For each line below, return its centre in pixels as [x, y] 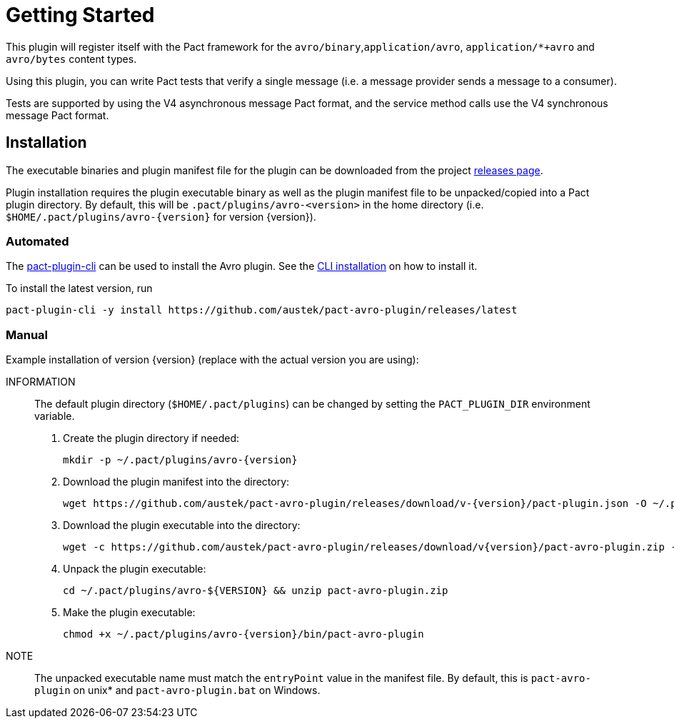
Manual [27, 335]
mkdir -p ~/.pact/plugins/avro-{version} [180, 460]
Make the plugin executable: [129, 613]
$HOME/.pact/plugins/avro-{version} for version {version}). [161, 216]
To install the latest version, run [79, 288]
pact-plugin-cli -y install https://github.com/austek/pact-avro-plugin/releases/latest [262, 310]
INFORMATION [41, 382]
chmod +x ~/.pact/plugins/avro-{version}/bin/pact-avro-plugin [243, 634]
